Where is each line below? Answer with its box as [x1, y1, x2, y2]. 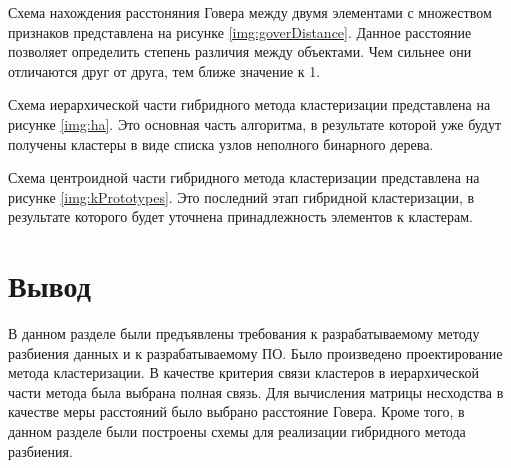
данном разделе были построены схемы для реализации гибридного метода [8, 421, 466, 442]
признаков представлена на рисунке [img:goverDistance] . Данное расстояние [8, 21, 472, 42]
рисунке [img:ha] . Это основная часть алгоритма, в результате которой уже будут [8, 113, 502, 134]
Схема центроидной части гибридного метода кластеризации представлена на [8, 167, 480, 188]
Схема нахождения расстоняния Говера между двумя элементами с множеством [8, 2, 492, 22]
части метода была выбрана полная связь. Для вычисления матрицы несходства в [8, 381, 504, 402]
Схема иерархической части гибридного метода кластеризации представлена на [8, 94, 491, 115]
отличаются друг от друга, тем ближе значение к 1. [8, 60, 321, 81]
